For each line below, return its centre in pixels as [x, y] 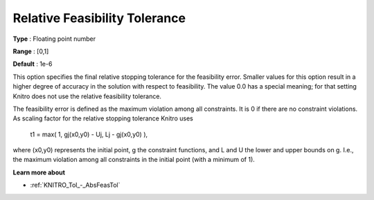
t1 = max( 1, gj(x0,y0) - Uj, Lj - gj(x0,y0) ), [89, 134]
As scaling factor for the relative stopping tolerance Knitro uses [103, 118]
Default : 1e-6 [33, 64]
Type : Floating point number [54, 39]
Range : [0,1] [31, 51]
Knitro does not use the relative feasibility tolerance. [87, 96]
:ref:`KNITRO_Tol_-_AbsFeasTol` [75, 185]
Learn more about [39, 172]
